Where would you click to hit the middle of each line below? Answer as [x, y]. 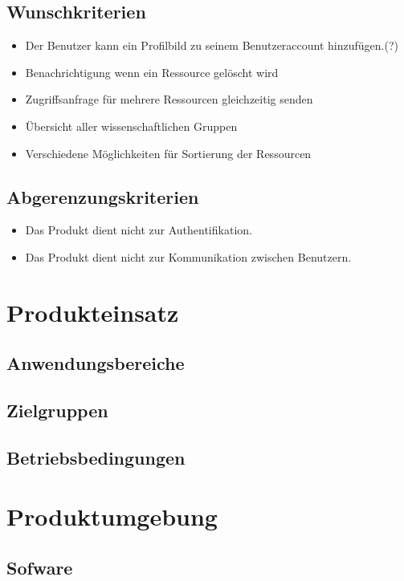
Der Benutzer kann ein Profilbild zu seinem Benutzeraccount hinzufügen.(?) [212, 45]
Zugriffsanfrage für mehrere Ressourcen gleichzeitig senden [169, 99]
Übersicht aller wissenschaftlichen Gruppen [131, 126]
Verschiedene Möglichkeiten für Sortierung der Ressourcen [168, 153]
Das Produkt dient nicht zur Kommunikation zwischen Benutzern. [188, 256]
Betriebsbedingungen [96, 457]
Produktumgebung [112, 516]
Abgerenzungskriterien [103, 196]
